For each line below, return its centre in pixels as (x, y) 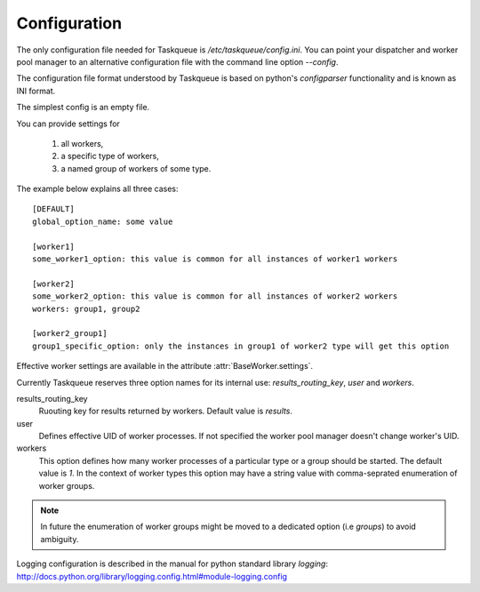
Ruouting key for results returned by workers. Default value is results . (166, 411)
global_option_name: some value (103, 221)
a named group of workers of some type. (136, 168)
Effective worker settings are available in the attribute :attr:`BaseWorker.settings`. (165, 366)
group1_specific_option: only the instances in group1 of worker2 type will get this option (241, 346)
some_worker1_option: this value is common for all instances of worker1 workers (215, 259)
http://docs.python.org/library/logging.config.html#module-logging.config (152, 576)
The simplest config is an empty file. (83, 108)
